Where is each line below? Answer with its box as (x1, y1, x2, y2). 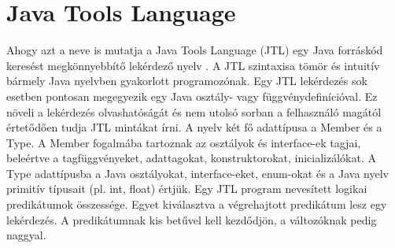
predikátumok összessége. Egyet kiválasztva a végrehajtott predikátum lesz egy (6, 196, 387, 213)
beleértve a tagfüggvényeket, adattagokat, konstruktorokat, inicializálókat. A (6, 150, 377, 166)
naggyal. (6, 227, 46, 243)
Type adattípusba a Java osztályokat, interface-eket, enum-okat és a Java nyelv (6, 165, 389, 181)
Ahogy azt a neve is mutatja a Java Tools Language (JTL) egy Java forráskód (6, 42, 383, 58)
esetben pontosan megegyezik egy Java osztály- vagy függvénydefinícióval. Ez (6, 87, 378, 104)
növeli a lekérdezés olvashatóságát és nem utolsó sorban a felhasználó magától (6, 103, 382, 120)
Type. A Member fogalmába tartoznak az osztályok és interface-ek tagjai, (6, 134, 361, 150)
